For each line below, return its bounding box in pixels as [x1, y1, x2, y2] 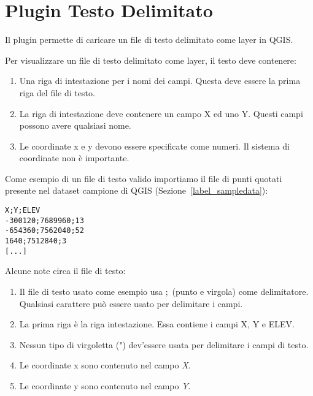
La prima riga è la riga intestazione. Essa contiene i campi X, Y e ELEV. [19, 318, 295, 330]
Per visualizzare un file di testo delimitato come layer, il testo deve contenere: [5, 53, 296, 66]
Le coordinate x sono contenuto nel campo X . [19, 359, 191, 371]
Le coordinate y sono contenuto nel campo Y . [19, 379, 191, 392]
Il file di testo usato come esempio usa [19, 284, 163, 297]
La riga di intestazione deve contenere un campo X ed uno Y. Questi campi [19, 107, 303, 120]
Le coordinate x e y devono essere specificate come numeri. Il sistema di [19, 139, 290, 152]
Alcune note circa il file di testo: [5, 264, 126, 277]
